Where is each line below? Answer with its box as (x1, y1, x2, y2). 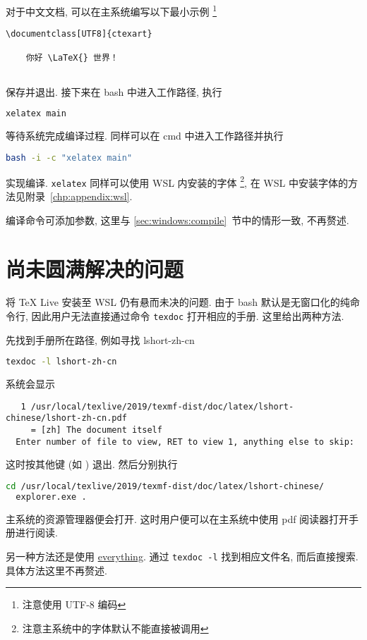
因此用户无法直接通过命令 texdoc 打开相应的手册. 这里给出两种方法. (31, 309, 344, 324)
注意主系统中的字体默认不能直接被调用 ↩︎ (22, 620, 209, 635)
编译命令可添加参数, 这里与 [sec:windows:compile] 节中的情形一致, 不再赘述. (6, 212, 349, 227)
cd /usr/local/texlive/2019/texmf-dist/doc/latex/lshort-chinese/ (6, 481, 325, 491)
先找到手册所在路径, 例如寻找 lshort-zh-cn (6, 332, 195, 347)
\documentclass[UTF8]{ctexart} (6, 29, 152, 39)
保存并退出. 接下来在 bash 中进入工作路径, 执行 (6, 84, 222, 99)
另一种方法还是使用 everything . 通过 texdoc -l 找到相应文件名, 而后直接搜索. (6, 548, 359, 563)
